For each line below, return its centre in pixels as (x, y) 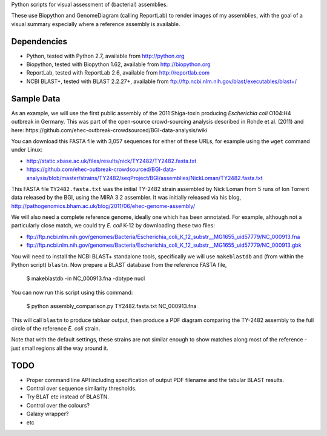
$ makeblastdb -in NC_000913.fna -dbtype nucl (86, 278)
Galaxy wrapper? (48, 414)
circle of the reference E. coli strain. (56, 328)
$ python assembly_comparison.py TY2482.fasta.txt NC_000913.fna (111, 306)
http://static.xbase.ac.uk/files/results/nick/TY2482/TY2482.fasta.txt (111, 161)
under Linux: (27, 150)
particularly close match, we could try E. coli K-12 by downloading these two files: (113, 226)
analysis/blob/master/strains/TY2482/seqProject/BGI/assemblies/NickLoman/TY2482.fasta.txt (144, 178)
